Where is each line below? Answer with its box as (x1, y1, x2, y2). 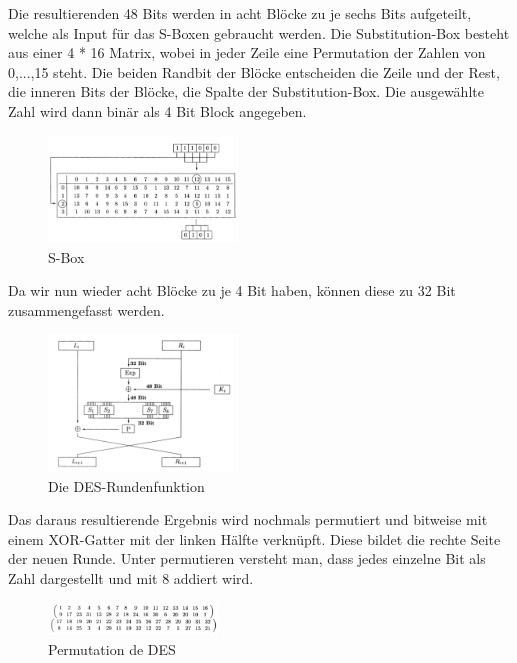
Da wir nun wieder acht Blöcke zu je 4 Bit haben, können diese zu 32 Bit (8, 280, 456, 301)
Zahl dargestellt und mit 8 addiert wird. (8, 568, 254, 588)
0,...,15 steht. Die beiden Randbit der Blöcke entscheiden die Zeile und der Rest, (8, 61, 500, 82)
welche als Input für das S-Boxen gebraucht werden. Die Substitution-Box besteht (8, 22, 510, 43)
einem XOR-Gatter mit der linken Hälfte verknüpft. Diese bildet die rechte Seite (8, 528, 501, 549)
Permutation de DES (48, 638, 176, 659)
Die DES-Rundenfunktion (48, 475, 205, 496)
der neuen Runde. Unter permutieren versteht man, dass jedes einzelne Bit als (8, 548, 486, 569)
